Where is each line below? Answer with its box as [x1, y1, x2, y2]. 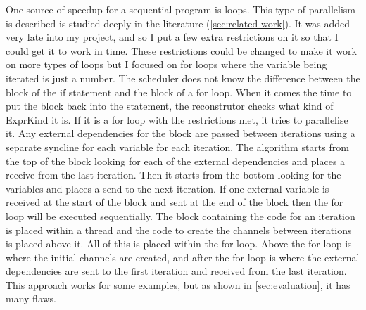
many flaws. [6, 291, 57, 306]
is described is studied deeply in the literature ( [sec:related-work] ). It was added [6, 15, 351, 30]
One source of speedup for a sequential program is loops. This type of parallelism [6, 2, 355, 16]
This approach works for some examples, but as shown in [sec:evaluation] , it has [6, 277, 351, 292]
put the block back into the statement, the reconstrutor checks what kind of [6, 98, 334, 113]
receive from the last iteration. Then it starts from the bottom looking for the [6, 167, 341, 182]
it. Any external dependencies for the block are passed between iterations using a [6, 126, 355, 141]
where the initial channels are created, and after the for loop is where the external [6, 250, 360, 264]
